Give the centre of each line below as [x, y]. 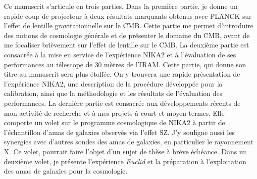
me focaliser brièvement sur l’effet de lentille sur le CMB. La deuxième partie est [127, 45]
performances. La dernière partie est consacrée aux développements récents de [122, 103]
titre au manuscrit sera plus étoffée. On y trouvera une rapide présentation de [122, 74]
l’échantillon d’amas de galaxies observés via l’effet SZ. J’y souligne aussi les [119, 132]
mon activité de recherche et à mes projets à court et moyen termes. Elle [114, 112]
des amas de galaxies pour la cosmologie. [66, 171]
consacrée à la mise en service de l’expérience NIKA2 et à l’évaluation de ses [120, 54]
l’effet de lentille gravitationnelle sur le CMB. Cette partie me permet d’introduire [129, 25]
